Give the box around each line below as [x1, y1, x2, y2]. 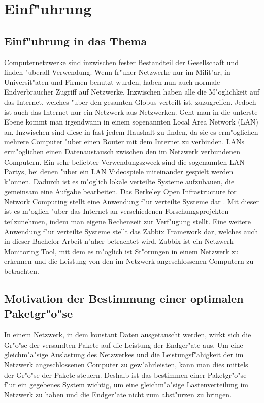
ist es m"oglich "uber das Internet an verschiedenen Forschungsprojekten [4, 206, 229, 216]
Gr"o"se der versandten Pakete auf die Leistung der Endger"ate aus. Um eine [4, 339, 243, 350]
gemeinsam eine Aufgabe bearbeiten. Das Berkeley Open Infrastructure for [4, 186, 237, 197]
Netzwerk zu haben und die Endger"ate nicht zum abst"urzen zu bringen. [4, 389, 232, 399]
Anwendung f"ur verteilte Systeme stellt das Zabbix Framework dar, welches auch [4, 226, 258, 236]
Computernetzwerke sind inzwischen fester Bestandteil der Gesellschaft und [4, 56, 239, 67]
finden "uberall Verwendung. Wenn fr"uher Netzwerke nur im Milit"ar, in [4, 67, 230, 77]
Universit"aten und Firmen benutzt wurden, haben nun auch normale [4, 76, 220, 87]
